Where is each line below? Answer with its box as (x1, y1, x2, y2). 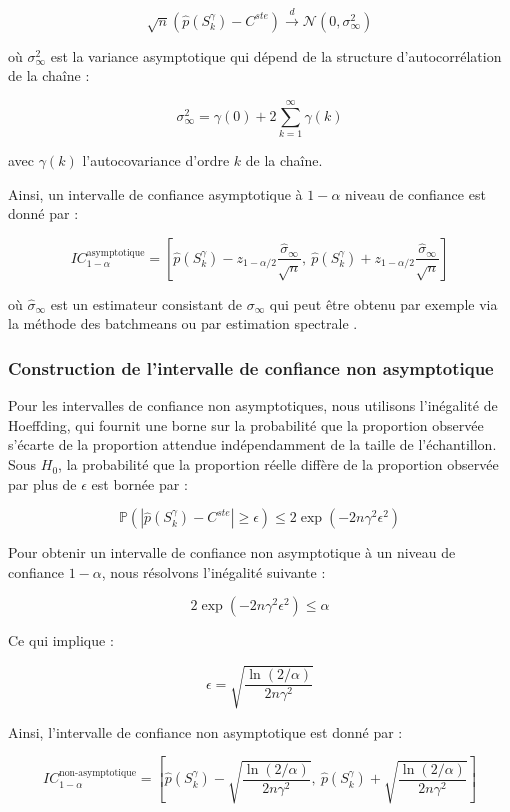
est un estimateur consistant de (50, 293, 242, 314)
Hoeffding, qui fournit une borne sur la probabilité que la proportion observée (8, 414, 484, 435)
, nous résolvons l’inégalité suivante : (101, 561, 326, 582)
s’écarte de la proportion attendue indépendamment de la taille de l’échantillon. (8, 434, 497, 455)
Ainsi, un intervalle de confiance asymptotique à (8, 183, 303, 204)
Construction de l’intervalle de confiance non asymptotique (8, 356, 494, 380)
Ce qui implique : (8, 630, 114, 651)
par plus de (8, 473, 77, 494)
